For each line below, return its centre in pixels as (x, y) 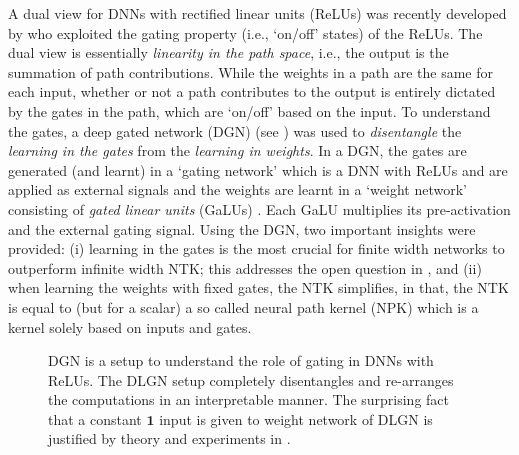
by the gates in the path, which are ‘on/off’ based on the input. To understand (249, 110)
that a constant (95, 418)
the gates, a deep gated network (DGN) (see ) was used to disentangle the (235, 130)
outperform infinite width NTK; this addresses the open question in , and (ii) (245, 267)
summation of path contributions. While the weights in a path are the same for (250, 71)
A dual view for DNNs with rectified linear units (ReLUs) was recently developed (257, 13)
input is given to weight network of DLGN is (296, 418)
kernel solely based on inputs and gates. (130, 326)
